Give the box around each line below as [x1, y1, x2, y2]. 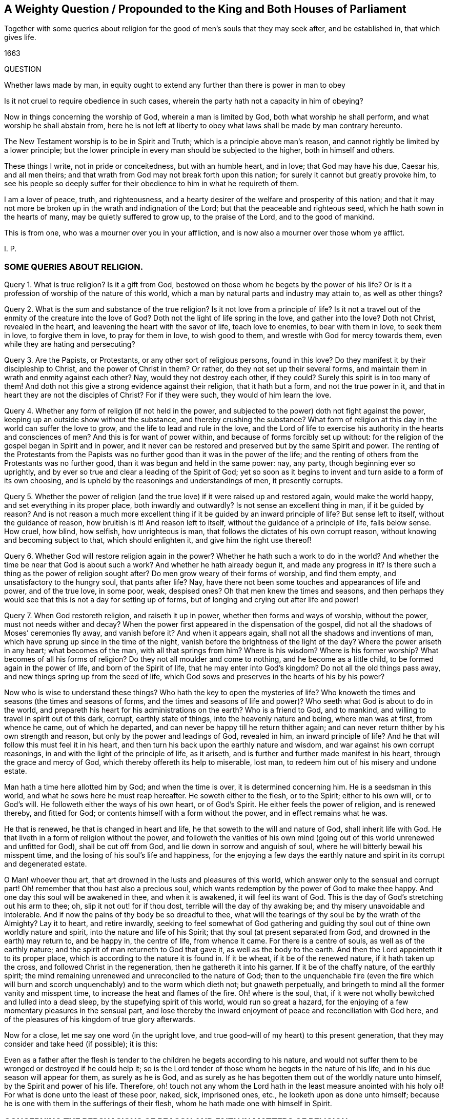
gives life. [4, 33, 36, 42]
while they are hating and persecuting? [4, 340, 135, 349]
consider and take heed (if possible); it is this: [4, 1039, 158, 1049]
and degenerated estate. [4, 859, 87, 869]
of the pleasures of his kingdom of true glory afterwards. [4, 1015, 195, 1024]
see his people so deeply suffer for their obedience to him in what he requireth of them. [4, 179, 299, 188]
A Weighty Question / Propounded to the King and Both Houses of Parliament [4, 3, 406, 15]
